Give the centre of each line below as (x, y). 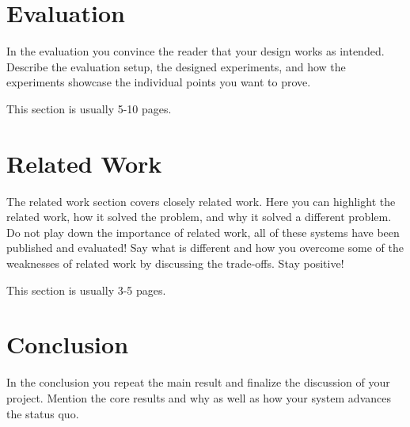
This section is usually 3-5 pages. (86, 290)
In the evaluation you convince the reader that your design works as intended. (196, 51)
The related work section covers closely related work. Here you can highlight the (201, 201)
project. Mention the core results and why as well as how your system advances (199, 397)
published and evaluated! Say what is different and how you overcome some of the (205, 248)
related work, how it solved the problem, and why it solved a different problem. (199, 217)
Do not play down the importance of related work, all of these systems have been (203, 232)
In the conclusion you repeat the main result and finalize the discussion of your (198, 382)
